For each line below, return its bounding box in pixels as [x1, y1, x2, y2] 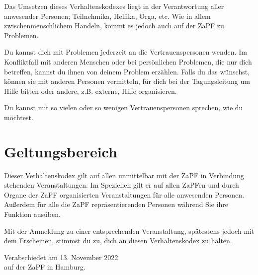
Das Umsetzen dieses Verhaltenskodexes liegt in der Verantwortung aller [4, 1, 224, 11]
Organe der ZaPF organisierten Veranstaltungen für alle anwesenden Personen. [4, 189, 245, 200]
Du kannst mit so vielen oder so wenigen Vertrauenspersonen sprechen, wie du [4, 102, 243, 113]
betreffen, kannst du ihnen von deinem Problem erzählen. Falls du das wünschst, [4, 66, 250, 76]
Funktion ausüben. [4, 209, 61, 219]
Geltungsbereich [4, 141, 117, 161]
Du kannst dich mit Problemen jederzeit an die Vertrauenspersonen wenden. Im [4, 47, 247, 57]
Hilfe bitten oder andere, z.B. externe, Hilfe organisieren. [4, 85, 177, 96]
